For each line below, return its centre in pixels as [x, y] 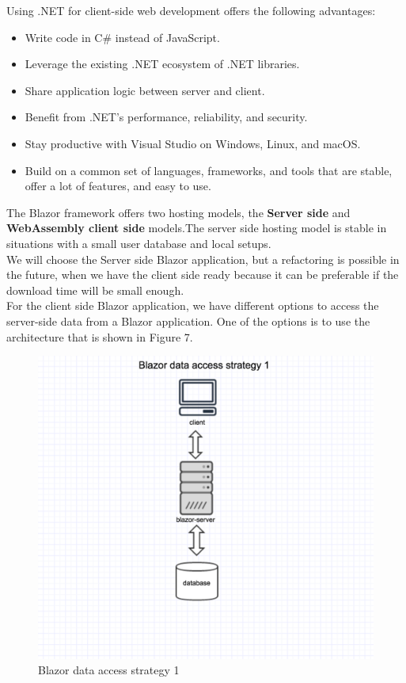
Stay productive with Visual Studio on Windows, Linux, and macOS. [193, 143]
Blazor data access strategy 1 [109, 670]
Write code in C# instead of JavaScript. [122, 37]
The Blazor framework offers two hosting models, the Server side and [178, 212]
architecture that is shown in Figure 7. [100, 336]
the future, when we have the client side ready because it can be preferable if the [203, 275]
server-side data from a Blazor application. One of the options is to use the [188, 321]
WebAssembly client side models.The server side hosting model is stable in [197, 228]
